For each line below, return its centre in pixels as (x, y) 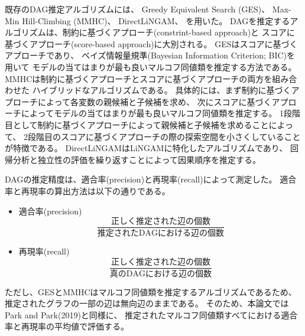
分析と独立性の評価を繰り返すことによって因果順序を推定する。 (137, 159)
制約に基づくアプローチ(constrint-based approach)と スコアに (179, 32)
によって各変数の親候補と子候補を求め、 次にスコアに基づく (155, 101)
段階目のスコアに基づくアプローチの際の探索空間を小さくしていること (164, 136)
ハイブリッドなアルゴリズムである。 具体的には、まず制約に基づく (162, 90)
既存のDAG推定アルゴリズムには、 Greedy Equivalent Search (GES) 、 (137, 9)
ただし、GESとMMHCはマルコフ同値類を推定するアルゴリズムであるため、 (151, 291)
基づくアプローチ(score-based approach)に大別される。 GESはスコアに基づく (151, 43)
